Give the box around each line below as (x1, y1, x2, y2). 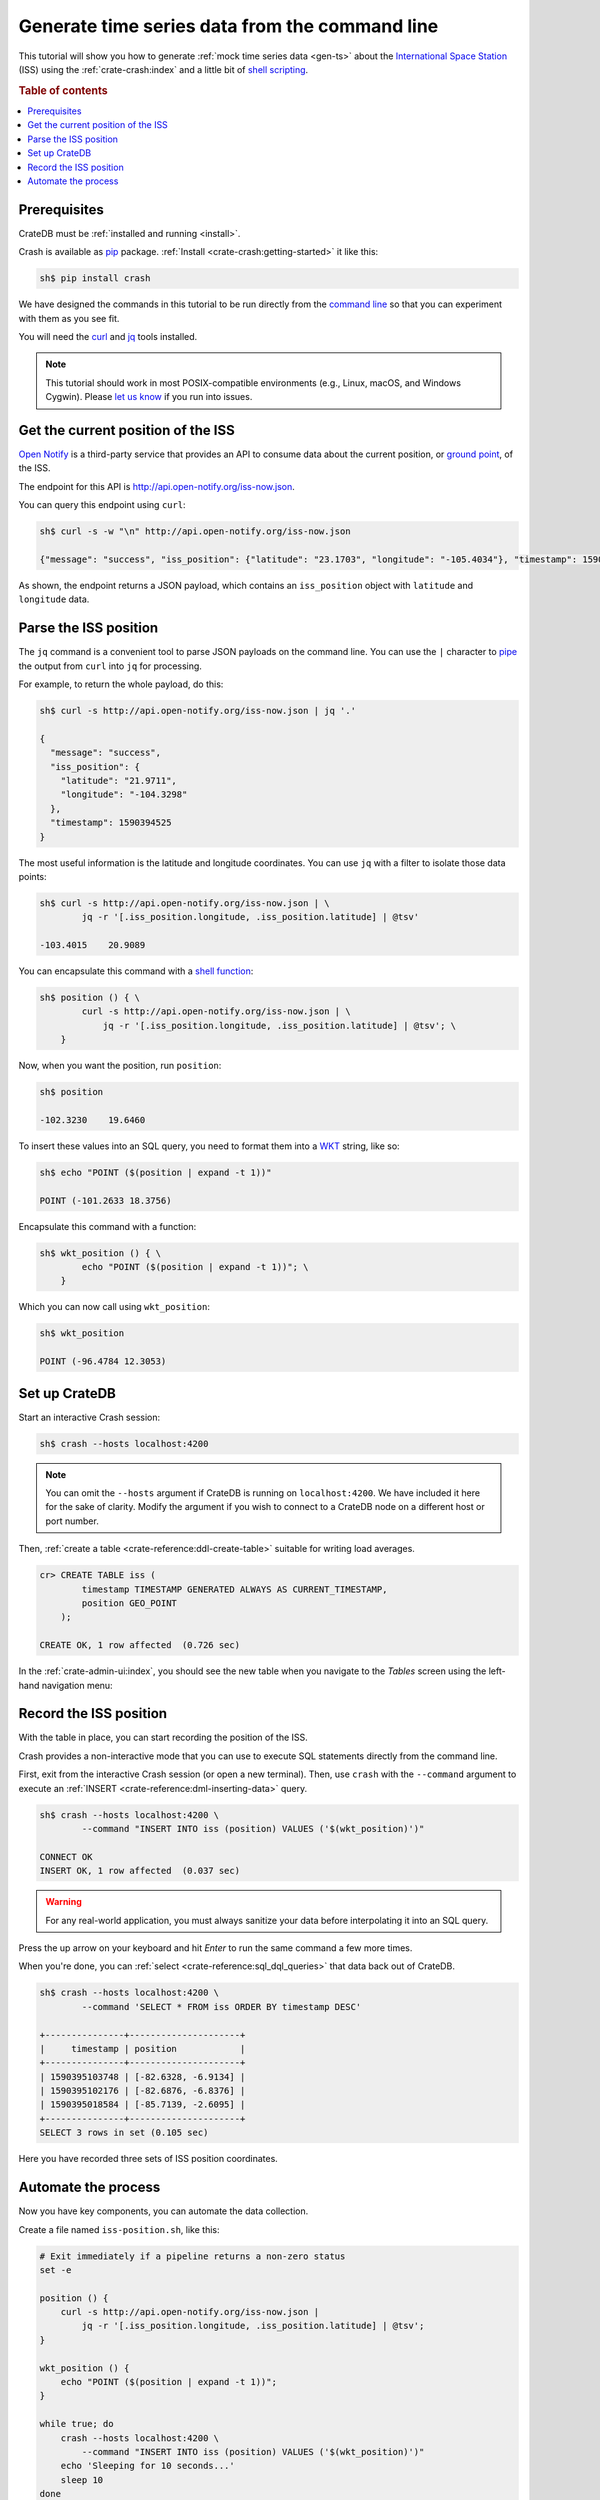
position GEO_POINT (81, 1598, 177, 1609)
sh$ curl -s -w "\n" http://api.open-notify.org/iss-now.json (39, 526, 351, 537)
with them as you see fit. (18, 312, 120, 324)
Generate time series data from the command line (18, 15, 439, 37)
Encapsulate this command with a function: (18, 1220, 197, 1232)
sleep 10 (60, 2474, 104, 2485)
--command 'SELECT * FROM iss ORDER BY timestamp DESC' (81, 2001, 362, 2012)
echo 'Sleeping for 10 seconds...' (60, 2460, 235, 2472)
